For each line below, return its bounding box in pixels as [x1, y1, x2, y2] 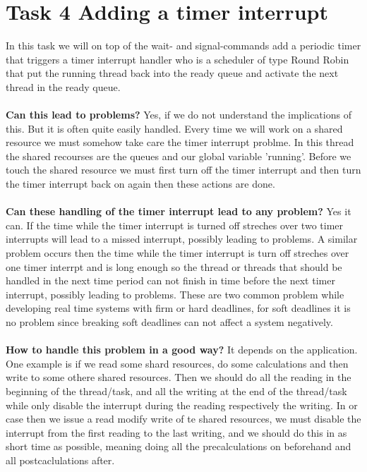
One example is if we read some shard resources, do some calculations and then [6, 356, 349, 370]
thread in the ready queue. [6, 79, 121, 94]
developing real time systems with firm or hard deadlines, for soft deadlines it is [6, 301, 351, 315]
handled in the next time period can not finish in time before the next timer [6, 273, 335, 288]
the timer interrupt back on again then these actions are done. [6, 176, 275, 191]
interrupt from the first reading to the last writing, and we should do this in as [6, 425, 347, 440]
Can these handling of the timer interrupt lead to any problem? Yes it [6, 204, 351, 219]
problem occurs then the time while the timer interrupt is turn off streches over [6, 246, 349, 260]
